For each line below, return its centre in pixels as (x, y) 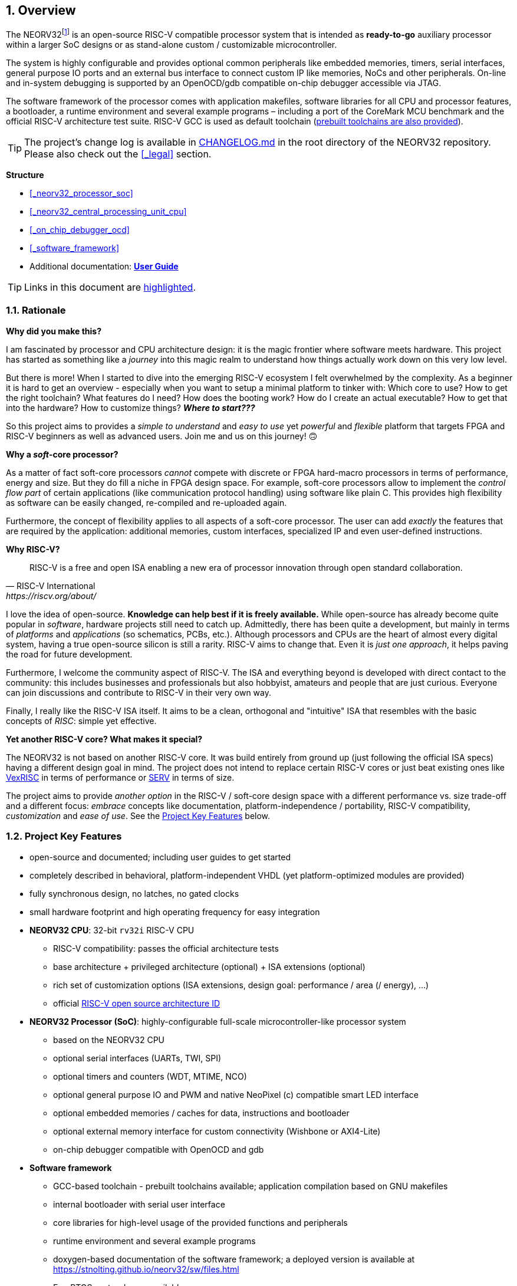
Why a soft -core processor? (62, 454)
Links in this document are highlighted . (110, 287)
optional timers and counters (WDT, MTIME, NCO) (150, 1076)
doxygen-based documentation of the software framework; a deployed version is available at (234, 1259)
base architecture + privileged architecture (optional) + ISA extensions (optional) (209, 966)
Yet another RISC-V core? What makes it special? (104, 739)
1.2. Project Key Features (64, 836)
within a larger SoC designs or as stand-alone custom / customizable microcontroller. (172, 45)
